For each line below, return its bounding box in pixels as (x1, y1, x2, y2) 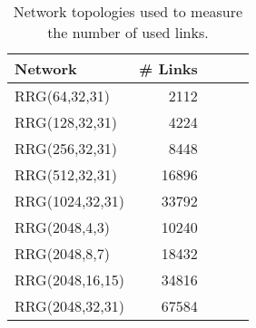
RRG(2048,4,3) (15, 217, 111, 237)
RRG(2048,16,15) (15, 269, 125, 290)
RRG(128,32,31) (15, 111, 118, 132)
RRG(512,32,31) (15, 164, 118, 185)
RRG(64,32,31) (15, 85, 111, 106)
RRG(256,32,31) (15, 138, 118, 159)
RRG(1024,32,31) (15, 190, 125, 211)
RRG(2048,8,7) (15, 243, 111, 264)
